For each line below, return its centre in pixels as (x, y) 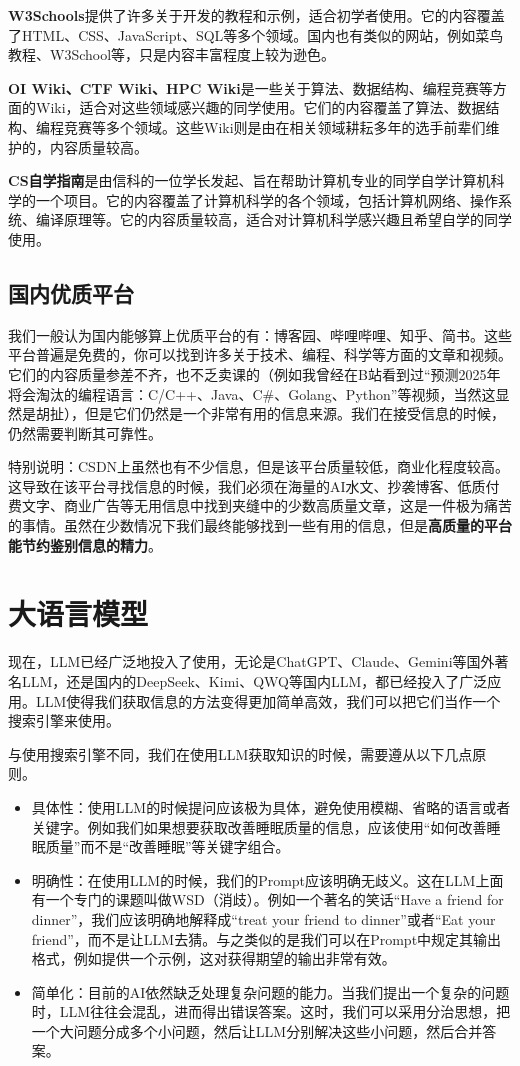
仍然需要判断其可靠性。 (85, 432)
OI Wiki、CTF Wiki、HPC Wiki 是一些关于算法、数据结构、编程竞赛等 (250, 87)
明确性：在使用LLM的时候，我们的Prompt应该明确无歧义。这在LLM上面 (267, 879)
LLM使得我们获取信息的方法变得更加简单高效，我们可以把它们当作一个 (268, 700)
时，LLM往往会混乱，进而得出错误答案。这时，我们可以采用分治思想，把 (271, 1011)
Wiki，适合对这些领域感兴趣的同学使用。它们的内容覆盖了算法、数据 (260, 107)
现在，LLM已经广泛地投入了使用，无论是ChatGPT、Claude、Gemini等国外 (251, 661)
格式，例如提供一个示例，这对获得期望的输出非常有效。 (213, 958)
